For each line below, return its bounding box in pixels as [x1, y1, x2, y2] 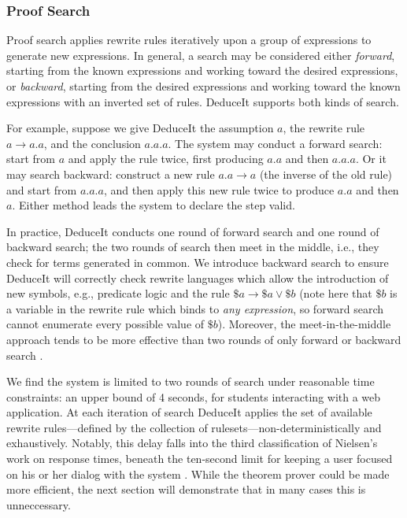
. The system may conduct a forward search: [168, 135, 383, 151]
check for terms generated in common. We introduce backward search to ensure [6, 253, 389, 270]
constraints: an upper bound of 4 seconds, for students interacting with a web [6, 388, 381, 405]
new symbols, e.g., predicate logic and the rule [6, 285, 230, 302]
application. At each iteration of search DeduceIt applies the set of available [6, 404, 372, 420]
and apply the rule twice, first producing [68, 150, 264, 167]
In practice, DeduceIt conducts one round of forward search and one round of [6, 223, 379, 239]
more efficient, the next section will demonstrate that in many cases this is [6, 481, 366, 498]
